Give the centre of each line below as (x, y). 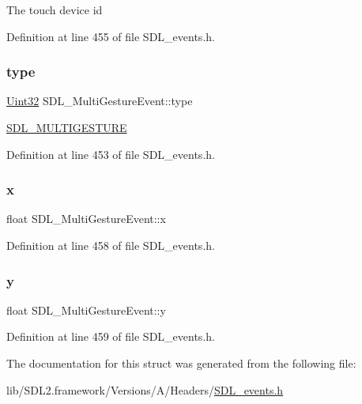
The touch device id (55, 9)
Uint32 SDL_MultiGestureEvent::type (100, 101)
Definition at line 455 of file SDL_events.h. (111, 36)
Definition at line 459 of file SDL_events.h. (111, 336)
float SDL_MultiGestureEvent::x (86, 219)
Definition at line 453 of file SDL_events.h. (111, 154)
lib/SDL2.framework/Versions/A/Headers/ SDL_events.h (145, 389)
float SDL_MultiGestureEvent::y (86, 310)
